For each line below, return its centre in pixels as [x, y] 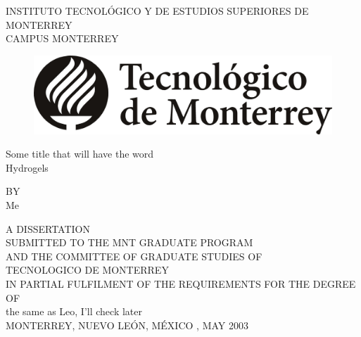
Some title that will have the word [80, 154]
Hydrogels [27, 167]
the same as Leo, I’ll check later [74, 311]
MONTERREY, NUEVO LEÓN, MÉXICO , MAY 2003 [127, 325]
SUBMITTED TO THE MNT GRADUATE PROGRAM [129, 242]
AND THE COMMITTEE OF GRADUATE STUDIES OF [134, 256]
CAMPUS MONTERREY [62, 38]
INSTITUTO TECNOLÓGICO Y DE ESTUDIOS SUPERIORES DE [157, 11]
